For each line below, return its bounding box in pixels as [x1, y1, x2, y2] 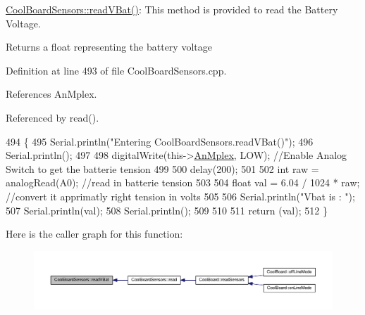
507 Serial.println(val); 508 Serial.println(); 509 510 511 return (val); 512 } [6, 202, 328, 217]
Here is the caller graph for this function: [6, 226, 183, 241]
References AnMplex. [6, 86, 97, 101]
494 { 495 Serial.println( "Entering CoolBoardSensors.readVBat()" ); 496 [6, 134, 314, 148]
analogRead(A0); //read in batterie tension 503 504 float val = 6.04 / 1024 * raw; [6, 175, 360, 190]
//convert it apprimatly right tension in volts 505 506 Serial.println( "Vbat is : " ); [6, 188, 355, 203]
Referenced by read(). [6, 110, 99, 124]
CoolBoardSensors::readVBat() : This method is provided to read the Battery [6, 2, 338, 16]
